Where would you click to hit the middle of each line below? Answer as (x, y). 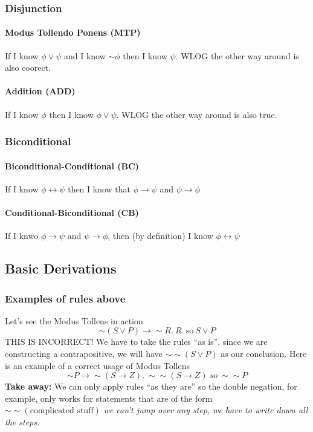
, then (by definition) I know (160, 236)
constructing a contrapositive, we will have (84, 354)
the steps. (22, 422)
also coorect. (28, 67)
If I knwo (22, 236)
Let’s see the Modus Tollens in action (74, 320)
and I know (85, 55)
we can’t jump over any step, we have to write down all (206, 410)
